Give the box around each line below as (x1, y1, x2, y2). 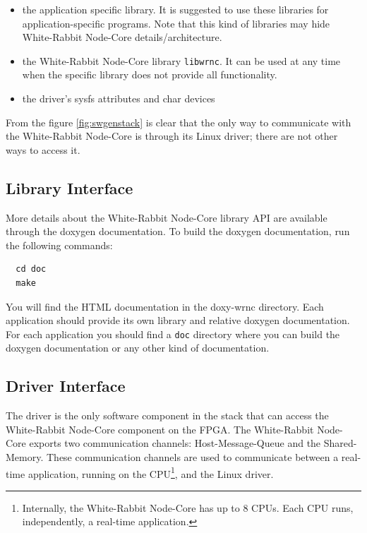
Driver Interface (6, 375, 126, 397)
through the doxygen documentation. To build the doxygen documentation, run (6, 224, 350, 239)
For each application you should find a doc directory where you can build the (6, 326, 340, 341)
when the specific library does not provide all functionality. (22, 67, 277, 82)
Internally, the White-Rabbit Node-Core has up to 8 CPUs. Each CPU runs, (22, 500, 354, 515)
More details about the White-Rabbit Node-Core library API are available (6, 210, 327, 224)
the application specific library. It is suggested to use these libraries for (22, 2, 329, 16)
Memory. (6, 450, 44, 464)
